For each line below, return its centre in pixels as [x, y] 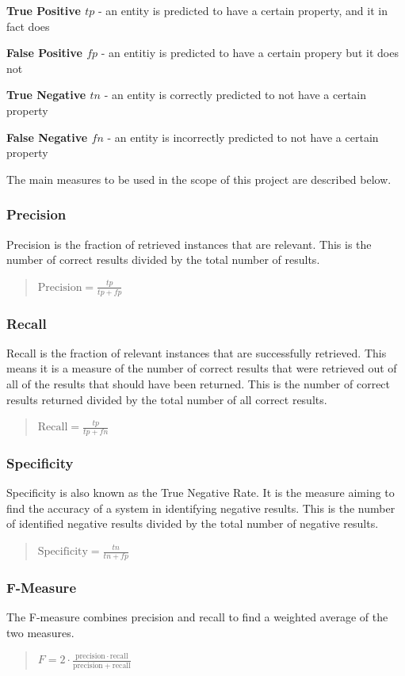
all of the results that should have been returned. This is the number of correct [199, 383]
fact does [28, 26]
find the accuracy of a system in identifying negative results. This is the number [201, 508]
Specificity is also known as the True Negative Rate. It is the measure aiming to [201, 493]
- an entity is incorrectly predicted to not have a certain [243, 137]
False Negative [47, 137]
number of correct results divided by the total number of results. [163, 260]
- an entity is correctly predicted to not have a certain [235, 95]
